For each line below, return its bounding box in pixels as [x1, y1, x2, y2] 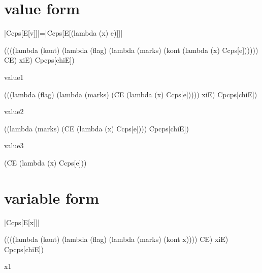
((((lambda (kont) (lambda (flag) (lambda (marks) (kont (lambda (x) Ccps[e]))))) [4, 44, 258, 55]
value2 [4, 106, 24, 117]
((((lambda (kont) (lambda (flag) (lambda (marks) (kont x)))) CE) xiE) [4, 234, 228, 244]
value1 [4, 71, 24, 82]
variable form [4, 187, 100, 208]
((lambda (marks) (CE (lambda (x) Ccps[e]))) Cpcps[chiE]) [4, 123, 189, 133]
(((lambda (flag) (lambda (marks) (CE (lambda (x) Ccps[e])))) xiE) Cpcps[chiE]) [4, 89, 257, 99]
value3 [4, 140, 24, 151]
